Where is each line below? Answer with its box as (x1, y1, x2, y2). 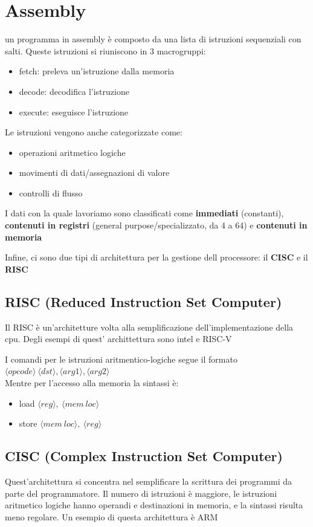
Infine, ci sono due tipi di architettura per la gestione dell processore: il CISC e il (5, 251, 308, 263)
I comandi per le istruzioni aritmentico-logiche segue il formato (5, 352, 237, 365)
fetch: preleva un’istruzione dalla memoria (19, 65, 175, 77)
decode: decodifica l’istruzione (19, 85, 129, 97)
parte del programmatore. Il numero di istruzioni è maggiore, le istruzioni (5, 487, 277, 499)
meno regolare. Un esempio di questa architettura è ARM (5, 510, 218, 523)
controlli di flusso (19, 186, 83, 199)
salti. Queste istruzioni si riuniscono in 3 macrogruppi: (5, 44, 206, 57)
